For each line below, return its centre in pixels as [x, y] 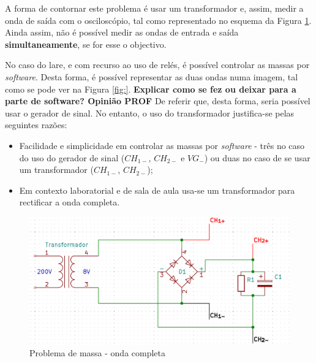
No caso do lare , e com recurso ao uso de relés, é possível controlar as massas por [157, 65]
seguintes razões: [36, 125]
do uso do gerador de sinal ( [72, 157]
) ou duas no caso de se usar [257, 157]
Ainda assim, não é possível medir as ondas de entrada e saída [122, 32]
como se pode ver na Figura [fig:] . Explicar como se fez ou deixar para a [151, 89]
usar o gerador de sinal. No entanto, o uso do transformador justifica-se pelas [150, 113]
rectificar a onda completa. [70, 202]
